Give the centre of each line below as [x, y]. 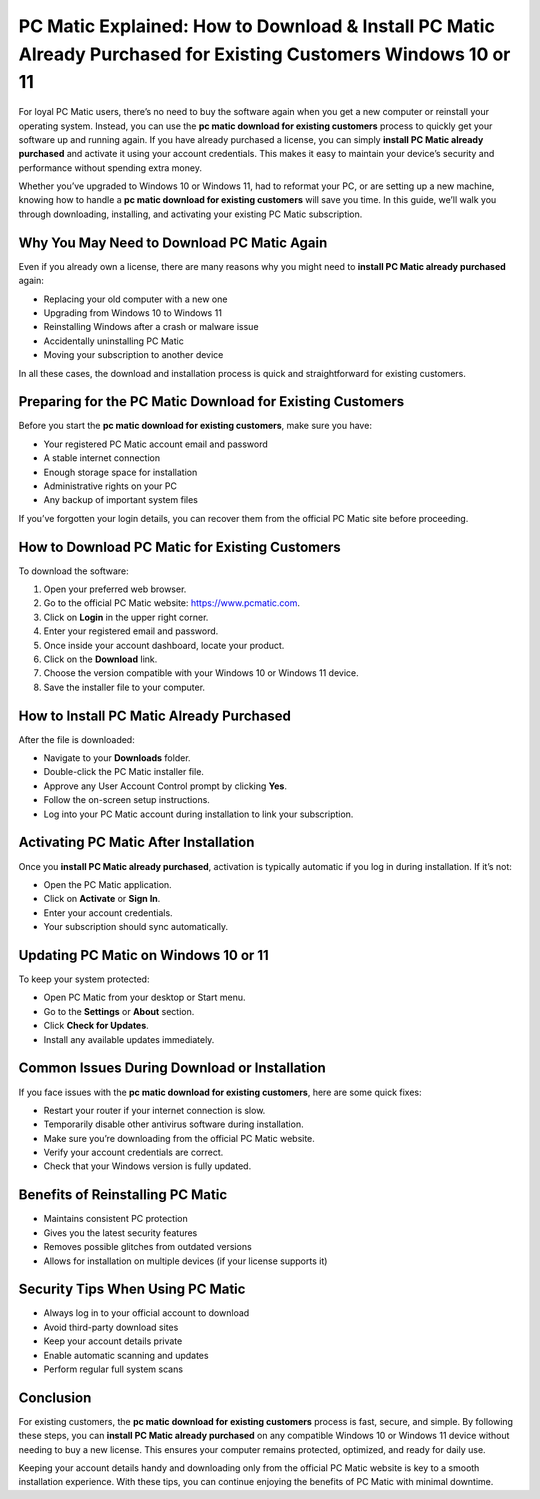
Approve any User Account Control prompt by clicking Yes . [165, 786]
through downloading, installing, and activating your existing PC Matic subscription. [190, 214]
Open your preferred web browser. [115, 589]
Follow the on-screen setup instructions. [126, 800]
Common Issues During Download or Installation [172, 1068]
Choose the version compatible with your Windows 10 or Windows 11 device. [201, 673]
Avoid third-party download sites [111, 1327]
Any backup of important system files [121, 500]
